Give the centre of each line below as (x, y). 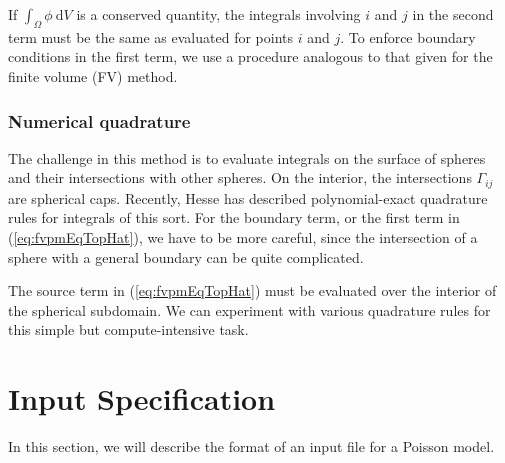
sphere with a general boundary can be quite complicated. (186, 256)
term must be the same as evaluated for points (151, 36)
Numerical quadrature (99, 120)
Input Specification (142, 398)
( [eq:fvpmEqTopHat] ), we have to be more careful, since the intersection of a (243, 237)
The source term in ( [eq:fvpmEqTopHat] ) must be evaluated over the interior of (252, 290)
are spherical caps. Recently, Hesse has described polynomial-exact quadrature (248, 197)
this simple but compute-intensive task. (128, 329)
